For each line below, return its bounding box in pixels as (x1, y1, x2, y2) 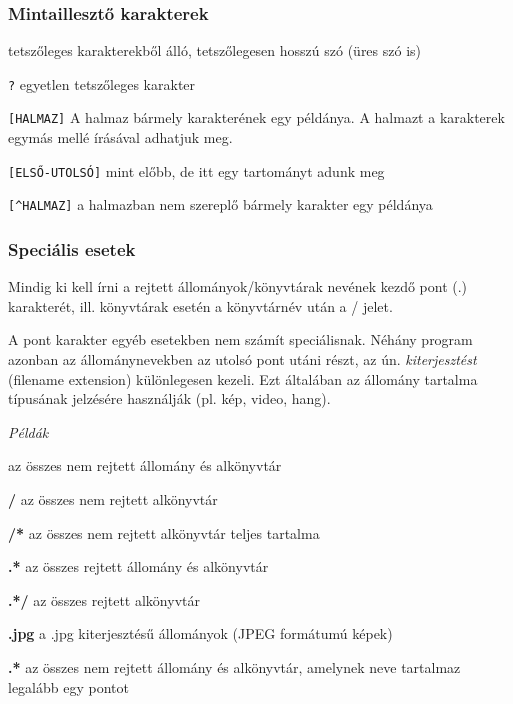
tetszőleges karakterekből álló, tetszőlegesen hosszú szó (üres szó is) (8, 40, 422, 61)
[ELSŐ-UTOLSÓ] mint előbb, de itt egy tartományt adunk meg (8, 160, 385, 181)
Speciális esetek (8, 236, 136, 261)
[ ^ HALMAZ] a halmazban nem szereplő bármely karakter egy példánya (8, 194, 433, 215)
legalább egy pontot (8, 676, 129, 697)
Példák (8, 421, 49, 442)
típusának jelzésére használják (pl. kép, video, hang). (8, 388, 331, 409)
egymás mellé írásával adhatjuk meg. (8, 127, 233, 148)
